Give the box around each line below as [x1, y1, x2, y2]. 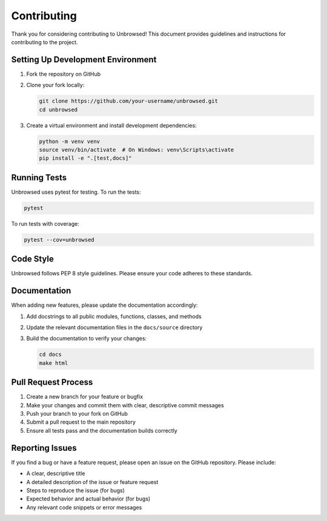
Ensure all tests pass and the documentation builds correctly [26, 427, 178, 434]
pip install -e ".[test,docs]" [39, 155, 133, 162]
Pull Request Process [11, 377, 93, 387]
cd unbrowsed [39, 106, 78, 113]
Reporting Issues [11, 442, 77, 453]
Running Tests [11, 172, 67, 183]
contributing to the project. [11, 38, 78, 45]
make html [39, 359, 68, 366]
